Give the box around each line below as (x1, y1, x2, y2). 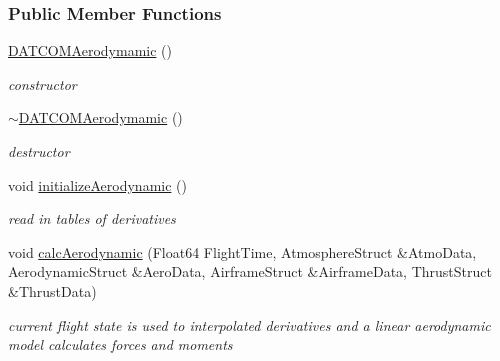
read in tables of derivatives (8, 208, 176, 229)
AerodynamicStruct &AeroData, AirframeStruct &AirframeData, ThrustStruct (8, 261, 492, 282)
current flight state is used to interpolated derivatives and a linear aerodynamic (8, 314, 491, 335)
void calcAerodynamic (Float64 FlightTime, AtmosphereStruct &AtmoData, (8, 241, 477, 262)
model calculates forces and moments (8, 334, 233, 355)
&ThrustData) (8, 280, 97, 301)
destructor (8, 141, 70, 161)
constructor (8, 73, 77, 94)
